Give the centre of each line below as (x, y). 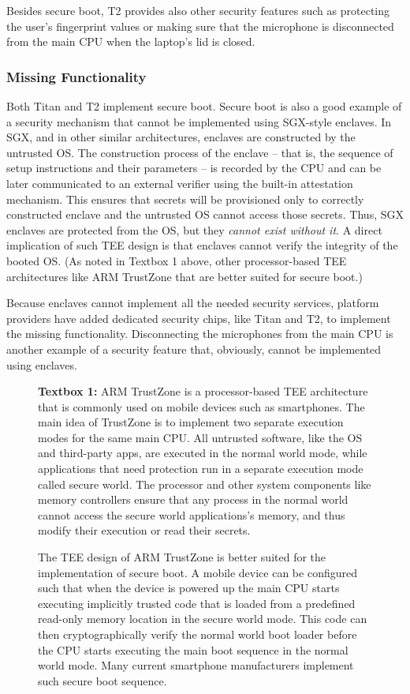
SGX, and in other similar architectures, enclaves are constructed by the (181, 137)
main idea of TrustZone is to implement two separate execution (191, 422)
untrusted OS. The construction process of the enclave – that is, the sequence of (200, 152)
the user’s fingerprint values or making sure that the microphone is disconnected (200, 26)
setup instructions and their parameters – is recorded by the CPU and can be (194, 168)
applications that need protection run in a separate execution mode (201, 469)
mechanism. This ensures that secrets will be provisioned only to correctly (185, 199)
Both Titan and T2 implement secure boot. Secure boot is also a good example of (204, 106)
